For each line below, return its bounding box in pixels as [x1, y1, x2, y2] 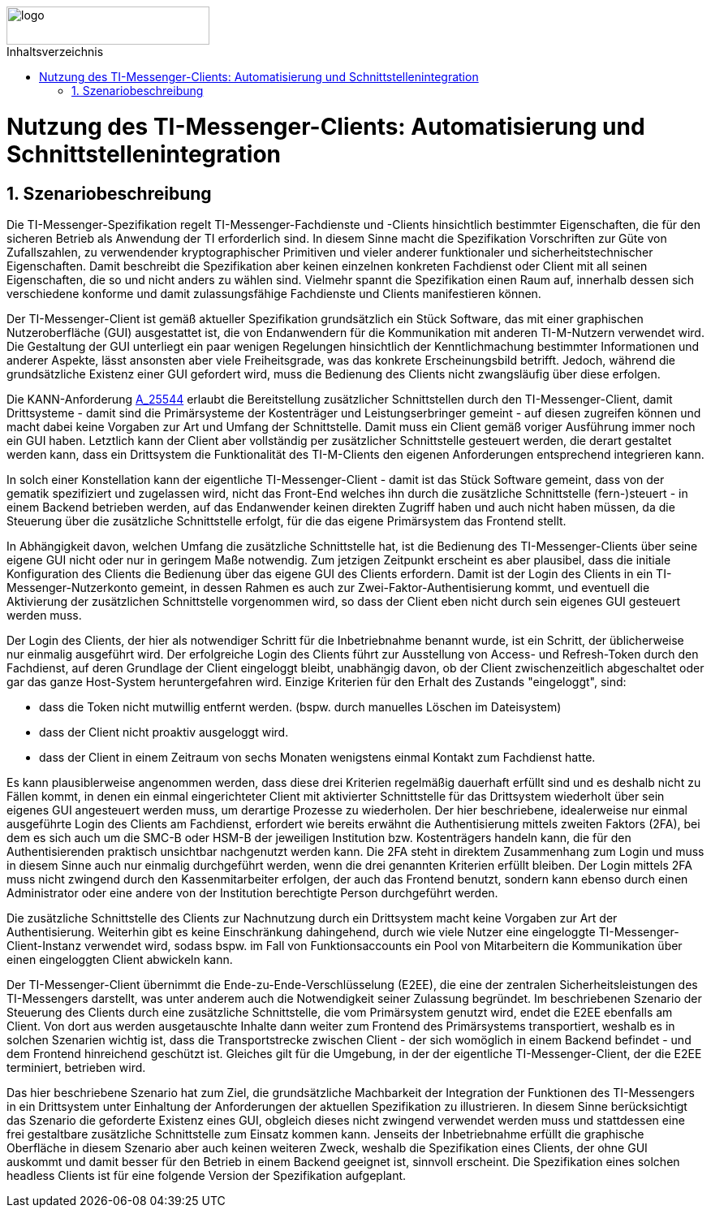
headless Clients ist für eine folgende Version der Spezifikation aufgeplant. [6, 1168, 407, 1182]
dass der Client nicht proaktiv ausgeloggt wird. [39, 724, 289, 739]
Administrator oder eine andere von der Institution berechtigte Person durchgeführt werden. [6, 885, 498, 900]
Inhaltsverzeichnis [6, 45, 104, 58]
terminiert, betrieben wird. [6, 1060, 146, 1074]
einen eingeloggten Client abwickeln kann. [6, 952, 233, 966]
